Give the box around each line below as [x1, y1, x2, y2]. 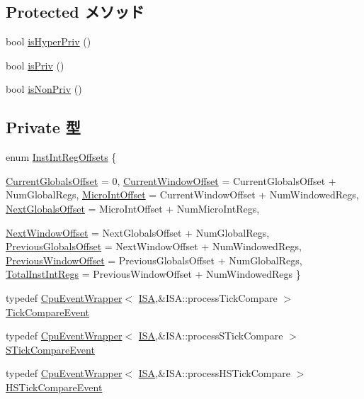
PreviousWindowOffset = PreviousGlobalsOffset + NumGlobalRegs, [6, 252, 302, 267]
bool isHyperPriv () [6, 34, 91, 49]
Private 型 [6, 116, 81, 138]
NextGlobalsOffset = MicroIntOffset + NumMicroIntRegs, [6, 201, 260, 215]
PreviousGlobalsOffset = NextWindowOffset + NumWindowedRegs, [6, 239, 302, 254]
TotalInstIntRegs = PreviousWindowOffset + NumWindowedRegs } [6, 266, 301, 281]
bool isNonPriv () [6, 82, 82, 96]
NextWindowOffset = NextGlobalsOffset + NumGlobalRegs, [6, 225, 270, 240]
